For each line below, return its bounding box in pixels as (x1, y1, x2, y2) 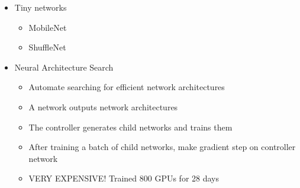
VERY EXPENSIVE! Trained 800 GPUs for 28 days (28, 172, 219, 184)
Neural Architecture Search (14, 60, 114, 73)
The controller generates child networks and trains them (28, 120, 233, 133)
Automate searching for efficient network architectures (28, 81, 225, 93)
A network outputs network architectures (28, 100, 178, 113)
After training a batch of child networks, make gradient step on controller (28, 141, 296, 153)
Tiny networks (14, 1, 67, 13)
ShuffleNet (28, 41, 66, 53)
